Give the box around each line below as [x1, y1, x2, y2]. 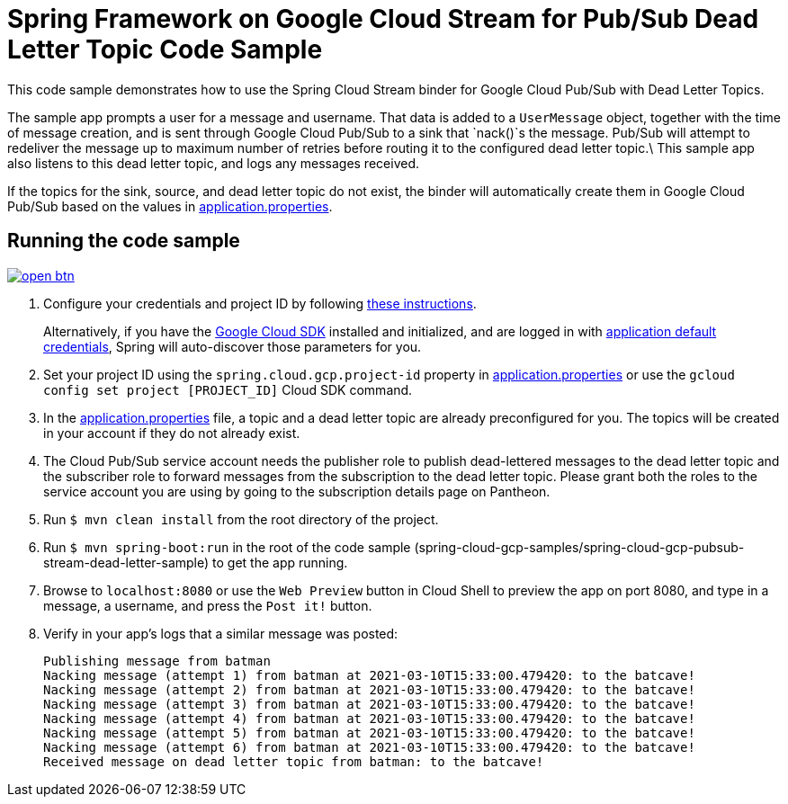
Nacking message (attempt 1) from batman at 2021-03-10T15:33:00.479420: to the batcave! [43, 667, 695, 683]
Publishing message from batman [43, 653, 271, 668]
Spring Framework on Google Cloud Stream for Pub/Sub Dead [7, 4, 759, 34]
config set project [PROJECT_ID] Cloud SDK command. [43, 381, 413, 398]
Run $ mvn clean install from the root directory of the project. [43, 511, 439, 527]
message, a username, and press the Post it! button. [43, 597, 372, 613]
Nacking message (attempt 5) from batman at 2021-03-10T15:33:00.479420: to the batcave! [43, 725, 695, 740]
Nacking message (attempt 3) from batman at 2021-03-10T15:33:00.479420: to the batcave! [43, 696, 695, 711]
